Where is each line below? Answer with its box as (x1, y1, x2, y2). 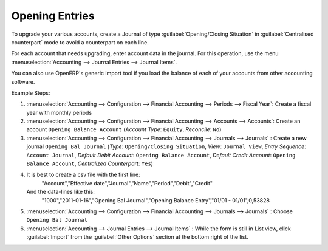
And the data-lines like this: (26, 188, 95, 196)
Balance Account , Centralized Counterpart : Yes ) (26, 160, 153, 167)
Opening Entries (11, 9, 95, 22)
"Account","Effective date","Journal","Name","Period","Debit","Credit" (41, 179, 213, 187)
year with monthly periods (26, 109, 92, 116)
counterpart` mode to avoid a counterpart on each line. (11, 38, 149, 46)
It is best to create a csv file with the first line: (26, 171, 141, 179)
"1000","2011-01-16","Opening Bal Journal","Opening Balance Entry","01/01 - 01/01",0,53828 (41, 196, 270, 204)
